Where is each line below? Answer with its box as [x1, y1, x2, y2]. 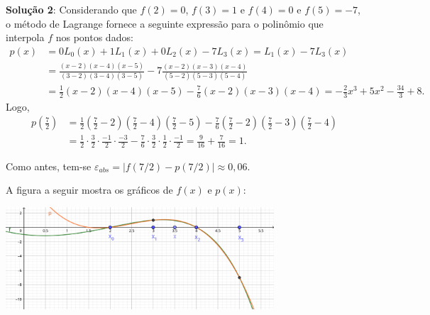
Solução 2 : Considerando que [6, 2, 137, 16]
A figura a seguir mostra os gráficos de [6, 182, 173, 197]
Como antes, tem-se [6, 158, 92, 173]
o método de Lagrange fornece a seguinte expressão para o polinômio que [6, 16, 324, 31]
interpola [6, 30, 45, 45]
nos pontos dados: [55, 30, 133, 45]
